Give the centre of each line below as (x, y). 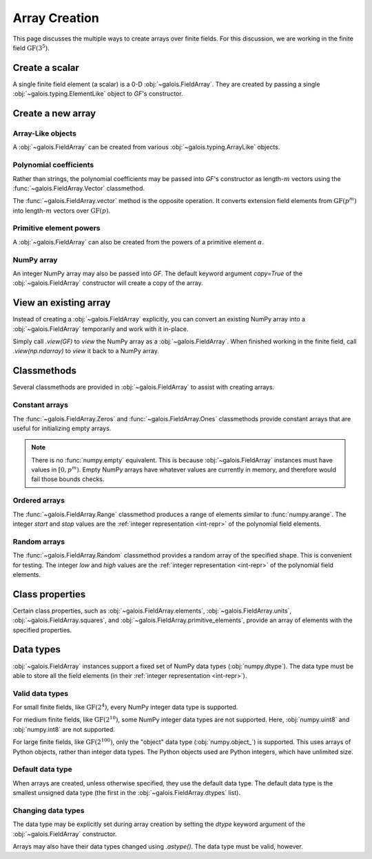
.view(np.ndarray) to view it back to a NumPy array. (86, 351)
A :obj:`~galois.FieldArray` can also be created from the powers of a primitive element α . (138, 242)
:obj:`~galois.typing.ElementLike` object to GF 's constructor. (98, 94)
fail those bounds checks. (68, 479)
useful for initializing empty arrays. (62, 428)
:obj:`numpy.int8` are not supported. (64, 729)
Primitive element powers (56, 229)
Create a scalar (46, 68)
